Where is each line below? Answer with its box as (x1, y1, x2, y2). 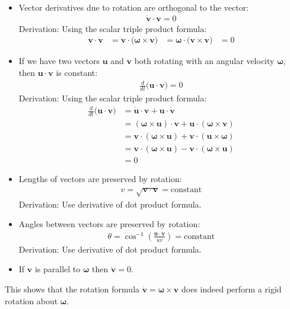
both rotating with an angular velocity (134, 55, 275, 67)
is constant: (56, 66, 98, 79)
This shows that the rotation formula (5, 283, 140, 295)
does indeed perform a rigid (181, 283, 282, 295)
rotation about (5, 294, 58, 307)
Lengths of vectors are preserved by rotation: (18, 173, 182, 185)
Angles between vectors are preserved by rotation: (18, 218, 200, 230)
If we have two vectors (18, 55, 100, 67)
